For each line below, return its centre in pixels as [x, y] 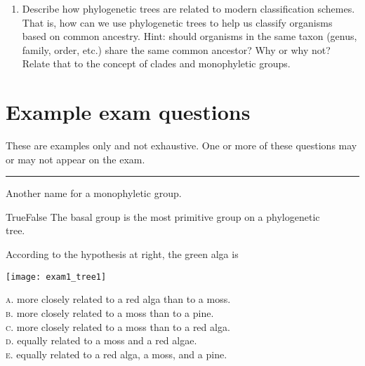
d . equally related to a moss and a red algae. [101, 340]
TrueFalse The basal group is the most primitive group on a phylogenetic [163, 216]
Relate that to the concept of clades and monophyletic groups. [156, 63]
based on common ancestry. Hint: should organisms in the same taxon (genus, [190, 36]
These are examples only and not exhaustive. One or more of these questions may [181, 145]
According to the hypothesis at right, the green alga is [122, 254]
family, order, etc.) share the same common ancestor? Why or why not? [176, 49]
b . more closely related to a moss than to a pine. [110, 312]
